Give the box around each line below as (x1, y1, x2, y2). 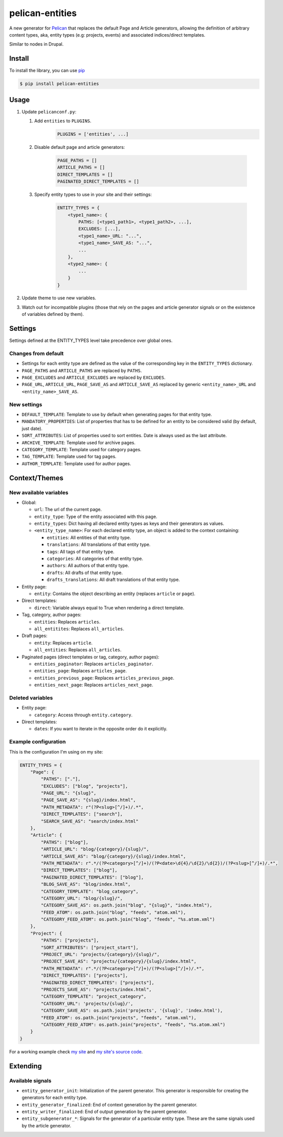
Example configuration (9, 738, 66, 745)
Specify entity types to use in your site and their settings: (34, 192, 152, 198)
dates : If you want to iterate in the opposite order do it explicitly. (34, 726, 167, 732)
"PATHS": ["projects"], (40, 937, 99, 943)
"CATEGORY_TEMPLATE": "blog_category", (40, 888, 138, 894)
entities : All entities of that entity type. (46, 534, 131, 540)
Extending (9, 1062, 42, 1070)
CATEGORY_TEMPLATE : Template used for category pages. (21, 446, 142, 452)
